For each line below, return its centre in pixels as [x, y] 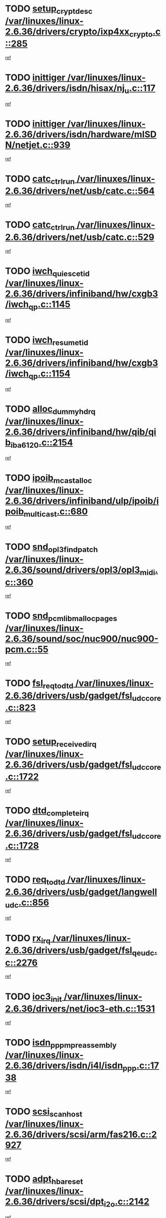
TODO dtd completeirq [47, 812]
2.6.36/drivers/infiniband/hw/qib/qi [81, 432]
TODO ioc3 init [33, 997]
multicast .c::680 [56, 512]
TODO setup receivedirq [51, 742]
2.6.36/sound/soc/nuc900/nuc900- [82, 639]
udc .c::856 [27, 903]
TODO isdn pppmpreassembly [61, 1044]
